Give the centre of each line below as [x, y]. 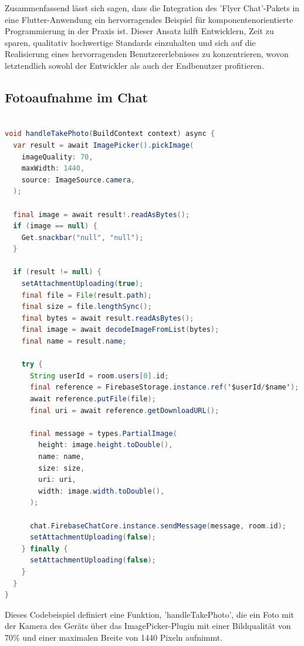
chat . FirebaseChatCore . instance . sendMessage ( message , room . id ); [158, 526]
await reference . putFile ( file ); [93, 399]
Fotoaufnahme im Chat [76, 97]
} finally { [45, 549]
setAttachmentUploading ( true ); [82, 284]
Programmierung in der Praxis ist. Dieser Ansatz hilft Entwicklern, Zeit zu [139, 31]
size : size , [62, 468]
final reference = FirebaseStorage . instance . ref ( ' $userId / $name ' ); [164, 387]
